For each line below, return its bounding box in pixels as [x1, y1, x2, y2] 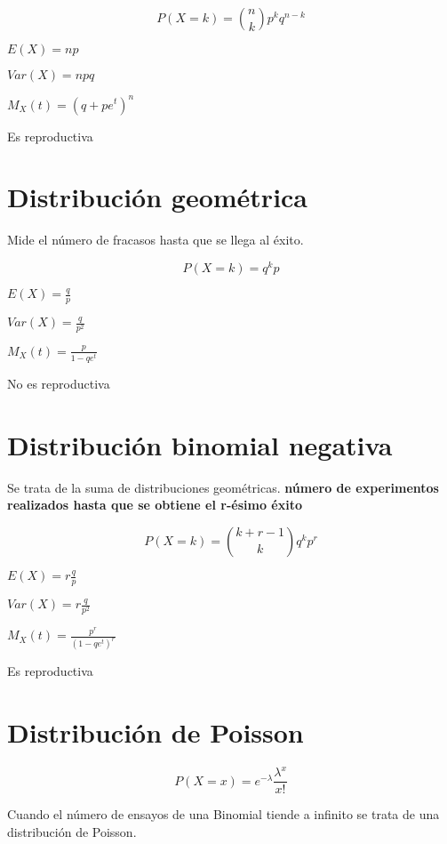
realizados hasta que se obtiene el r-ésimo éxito [7, 495, 302, 514]
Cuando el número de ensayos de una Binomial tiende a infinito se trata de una [7, 805, 440, 824]
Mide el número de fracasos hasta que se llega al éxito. [7, 230, 304, 249]
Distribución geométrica [7, 179, 308, 215]
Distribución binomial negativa [7, 426, 393, 462]
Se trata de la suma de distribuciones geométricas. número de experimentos [7, 478, 439, 496]
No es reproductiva [7, 374, 110, 392]
